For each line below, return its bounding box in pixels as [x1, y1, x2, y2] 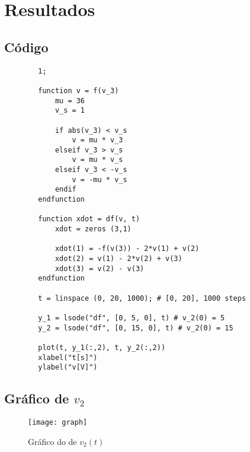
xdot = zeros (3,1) [55, 225, 132, 234]
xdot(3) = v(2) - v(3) [55, 264, 145, 273]
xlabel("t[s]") [38, 353, 98, 362]
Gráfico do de [28, 435, 77, 447]
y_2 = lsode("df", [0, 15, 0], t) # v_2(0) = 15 [38, 323, 233, 332]
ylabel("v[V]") [38, 363, 98, 372]
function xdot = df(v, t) [38, 215, 140, 224]
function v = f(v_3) [38, 86, 119, 95]
